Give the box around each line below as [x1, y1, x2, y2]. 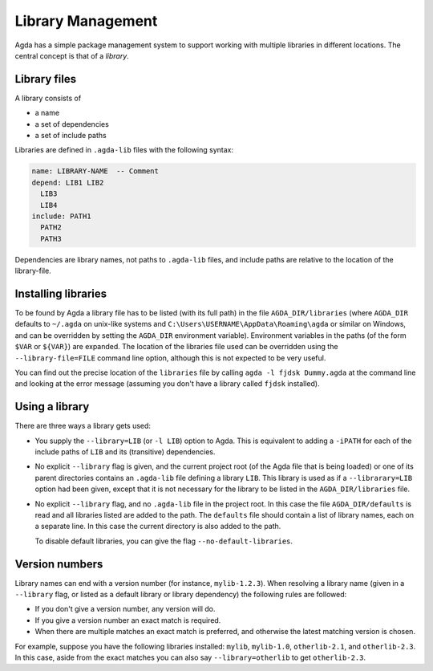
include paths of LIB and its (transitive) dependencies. [34, 447, 216, 457]
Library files [14, 72, 76, 86]
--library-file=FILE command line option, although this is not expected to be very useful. [14, 353, 326, 363]
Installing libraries [14, 287, 107, 300]
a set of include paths [34, 131, 107, 140]
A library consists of [14, 93, 82, 103]
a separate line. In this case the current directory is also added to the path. [34, 522, 281, 531]
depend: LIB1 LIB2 [31, 177, 104, 187]
